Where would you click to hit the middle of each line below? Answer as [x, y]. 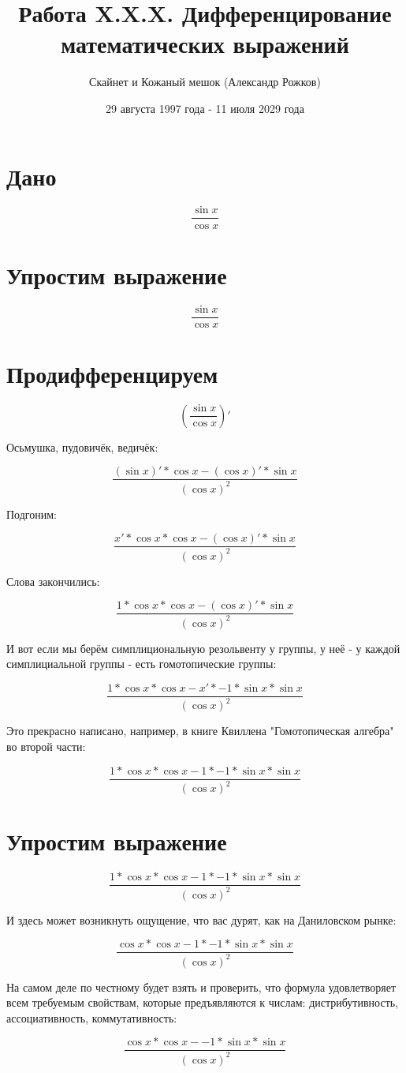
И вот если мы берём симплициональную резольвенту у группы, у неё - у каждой [203, 648]
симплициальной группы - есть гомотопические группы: [142, 664]
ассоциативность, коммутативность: [92, 1017]
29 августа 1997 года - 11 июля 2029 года [205, 108]
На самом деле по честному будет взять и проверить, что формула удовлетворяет [201, 987]
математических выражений [205, 44]
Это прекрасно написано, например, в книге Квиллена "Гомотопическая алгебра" [200, 731]
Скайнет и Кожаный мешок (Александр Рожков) [205, 82]
